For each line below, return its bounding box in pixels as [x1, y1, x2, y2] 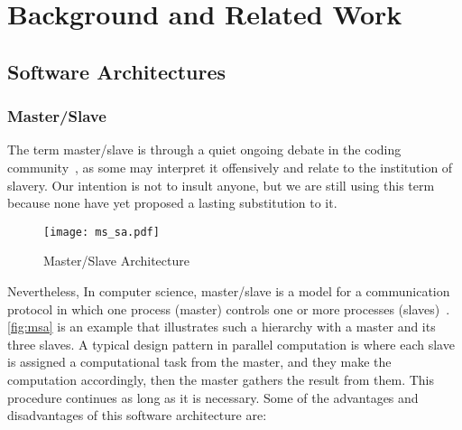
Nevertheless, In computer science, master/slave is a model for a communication [7, 282, 450, 300]
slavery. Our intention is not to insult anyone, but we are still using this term [7, 175, 435, 194]
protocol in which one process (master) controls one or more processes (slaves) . [7, 299, 450, 318]
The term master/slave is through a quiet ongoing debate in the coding [7, 140, 402, 159]
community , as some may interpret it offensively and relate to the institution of [7, 157, 453, 176]
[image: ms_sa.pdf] [43, 225, 160, 238]
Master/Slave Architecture [43, 251, 189, 270]
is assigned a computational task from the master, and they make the [7, 352, 392, 371]
